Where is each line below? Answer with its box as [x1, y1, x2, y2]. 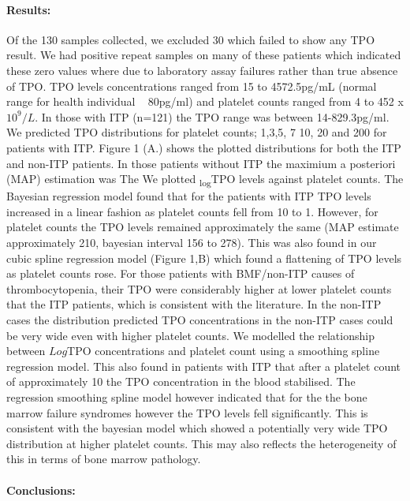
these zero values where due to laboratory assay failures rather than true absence [6, 62, 398, 78]
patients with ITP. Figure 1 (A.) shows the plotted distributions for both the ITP [6, 139, 401, 155]
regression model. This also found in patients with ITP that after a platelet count [6, 357, 401, 374]
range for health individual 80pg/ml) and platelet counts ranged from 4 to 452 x [6, 93, 404, 110]
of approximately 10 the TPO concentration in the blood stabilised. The [6, 373, 356, 390]
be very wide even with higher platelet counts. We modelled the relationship [6, 327, 375, 343]
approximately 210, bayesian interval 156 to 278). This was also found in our [6, 234, 377, 251]
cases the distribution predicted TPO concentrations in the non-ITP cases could [6, 312, 393, 328]
